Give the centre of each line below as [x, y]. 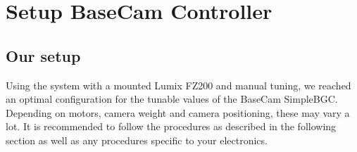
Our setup [43, 55]
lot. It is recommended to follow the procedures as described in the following [171, 126]
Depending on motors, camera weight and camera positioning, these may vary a [178, 112]
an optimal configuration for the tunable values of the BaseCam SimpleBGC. [172, 99]
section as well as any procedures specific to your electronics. [137, 140]
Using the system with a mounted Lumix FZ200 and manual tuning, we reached [178, 85]
